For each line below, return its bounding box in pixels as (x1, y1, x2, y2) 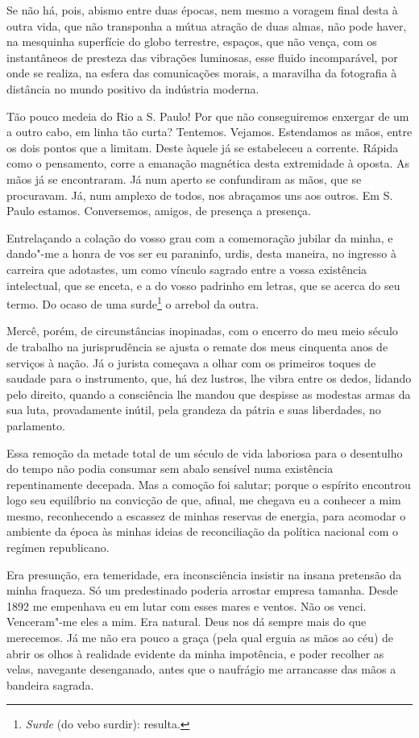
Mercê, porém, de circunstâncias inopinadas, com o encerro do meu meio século (6, 322, 398, 339)
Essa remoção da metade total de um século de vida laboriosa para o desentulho (6, 444, 403, 461)
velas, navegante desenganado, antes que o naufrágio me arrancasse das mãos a (6, 661, 396, 678)
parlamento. (6, 417, 65, 433)
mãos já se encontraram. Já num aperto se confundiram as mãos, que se (6, 170, 362, 187)
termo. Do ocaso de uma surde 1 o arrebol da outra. (6, 293, 259, 312)
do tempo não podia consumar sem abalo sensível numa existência (6, 460, 334, 477)
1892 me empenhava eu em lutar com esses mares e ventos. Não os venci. (6, 597, 367, 614)
